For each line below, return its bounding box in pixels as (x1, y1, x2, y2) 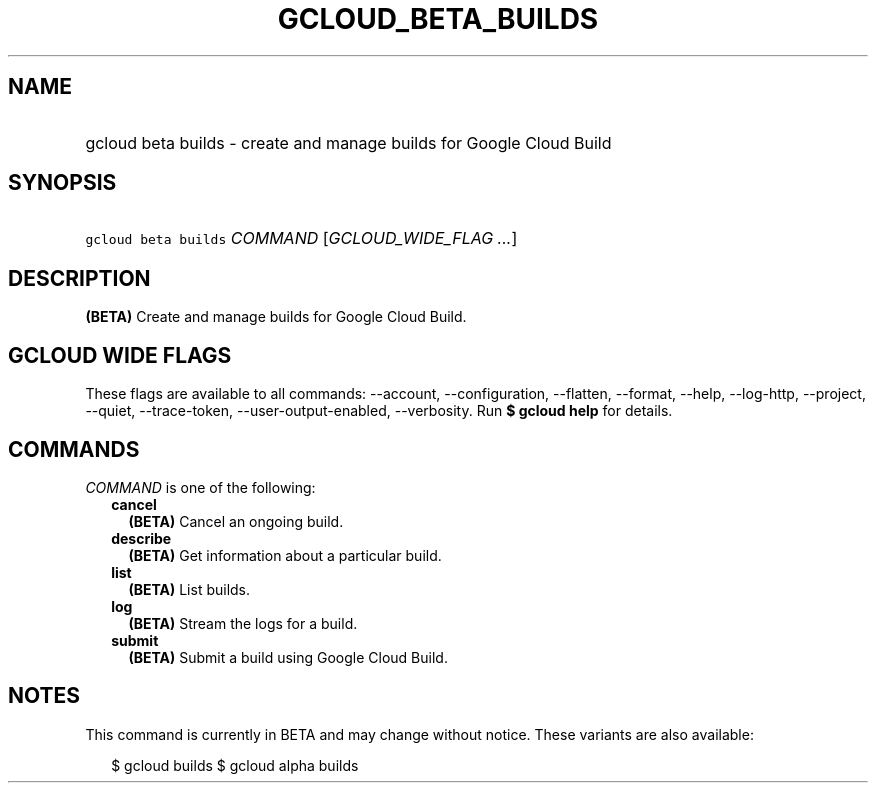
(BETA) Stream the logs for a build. (128, 614, 358, 632)
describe (111, 529, 172, 547)
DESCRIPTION (8, 265, 151, 291)
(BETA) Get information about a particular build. (128, 546, 442, 564)
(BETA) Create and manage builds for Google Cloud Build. (85, 308, 467, 326)
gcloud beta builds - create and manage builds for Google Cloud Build (85, 132, 612, 153)
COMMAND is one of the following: (85, 478, 316, 496)
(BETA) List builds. (128, 580, 251, 598)
